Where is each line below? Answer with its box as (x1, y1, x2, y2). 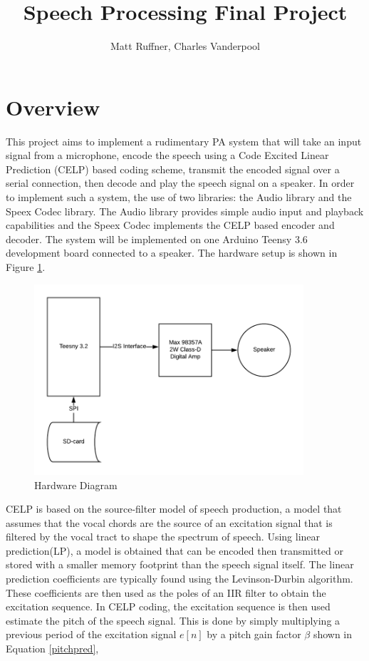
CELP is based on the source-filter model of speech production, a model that (6, 501, 342, 516)
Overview (6, 92, 100, 121)
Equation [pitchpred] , (6, 641, 99, 656)
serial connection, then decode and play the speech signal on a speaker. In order (6, 175, 355, 190)
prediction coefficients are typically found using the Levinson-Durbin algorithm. (6, 571, 353, 586)
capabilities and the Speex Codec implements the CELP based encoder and (6, 217, 335, 232)
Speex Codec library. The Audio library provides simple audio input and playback (6, 203, 364, 218)
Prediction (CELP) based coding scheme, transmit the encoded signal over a (6, 161, 340, 176)
